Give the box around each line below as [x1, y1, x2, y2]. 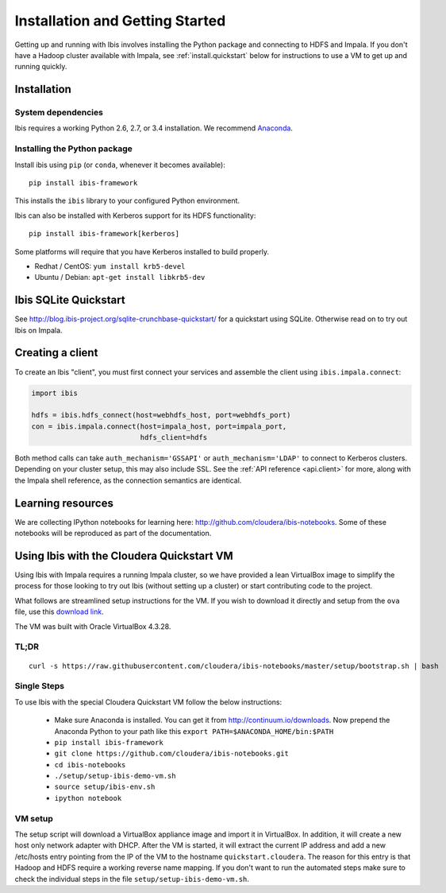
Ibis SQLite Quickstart [14, 293, 126, 307]
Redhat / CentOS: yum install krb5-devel [34, 261, 186, 270]
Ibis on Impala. [14, 325, 63, 335]
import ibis [31, 388, 79, 398]
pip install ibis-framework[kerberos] [29, 229, 180, 239]
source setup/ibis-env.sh [54, 782, 156, 791]
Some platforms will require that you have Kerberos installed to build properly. [14, 247, 270, 256]
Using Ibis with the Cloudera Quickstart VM [14, 549, 233, 562]
